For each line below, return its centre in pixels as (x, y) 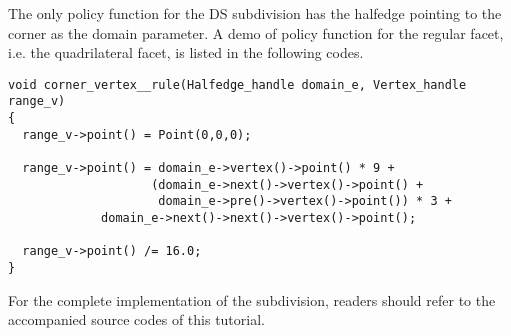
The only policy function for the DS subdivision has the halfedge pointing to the (255, 13)
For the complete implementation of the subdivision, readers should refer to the (252, 299)
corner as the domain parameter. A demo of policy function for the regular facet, (256, 32)
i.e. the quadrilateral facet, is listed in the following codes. (186, 52)
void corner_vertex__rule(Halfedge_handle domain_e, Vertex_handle (237, 84)
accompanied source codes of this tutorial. (136, 319)
